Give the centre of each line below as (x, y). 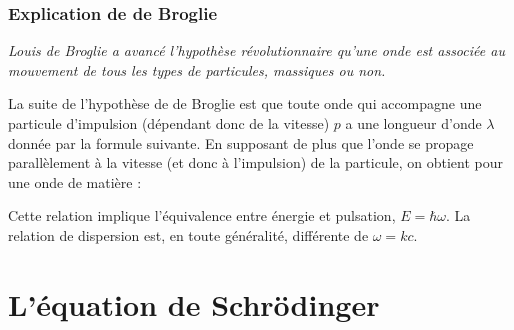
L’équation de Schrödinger (194, 303)
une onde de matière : (75, 181)
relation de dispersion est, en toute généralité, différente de (188, 234)
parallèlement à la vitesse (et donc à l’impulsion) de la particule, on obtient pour (256, 162)
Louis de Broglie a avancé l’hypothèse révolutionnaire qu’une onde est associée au (256, 50)
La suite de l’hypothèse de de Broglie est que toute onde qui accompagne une (245, 103)
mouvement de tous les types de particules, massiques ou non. (197, 69)
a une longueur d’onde (413, 123)
